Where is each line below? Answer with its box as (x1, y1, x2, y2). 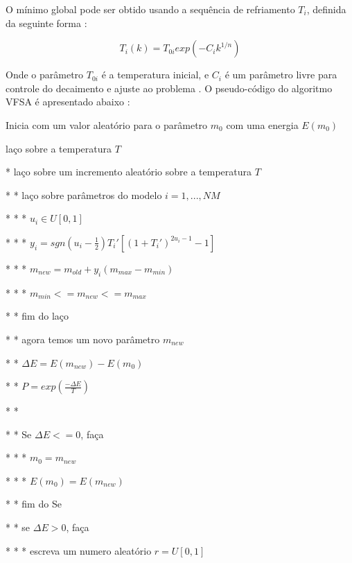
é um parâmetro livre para (225, 67, 337, 82)
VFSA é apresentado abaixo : (6, 94, 130, 109)
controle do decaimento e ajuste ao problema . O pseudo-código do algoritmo (6, 80, 333, 95)
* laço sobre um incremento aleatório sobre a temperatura (6, 164, 252, 179)
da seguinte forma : (6, 15, 87, 30)
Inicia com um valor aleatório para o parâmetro (6, 117, 208, 132)
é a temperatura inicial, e (101, 67, 209, 82)
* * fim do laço (6, 309, 69, 323)
